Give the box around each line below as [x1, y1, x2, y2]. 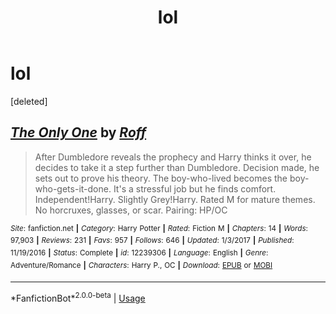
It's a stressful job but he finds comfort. [113, 182, 277, 195]
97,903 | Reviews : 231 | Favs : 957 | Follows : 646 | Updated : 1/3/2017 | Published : [10, 236, 295, 246]
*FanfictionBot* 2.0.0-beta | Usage [10, 291, 146, 305]
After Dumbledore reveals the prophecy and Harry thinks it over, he [34, 151, 312, 163]
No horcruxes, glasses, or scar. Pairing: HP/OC [34, 204, 228, 216]
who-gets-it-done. [34, 182, 112, 195]
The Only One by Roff [10, 124, 147, 141]
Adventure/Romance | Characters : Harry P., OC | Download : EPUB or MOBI [10, 260, 273, 270]
